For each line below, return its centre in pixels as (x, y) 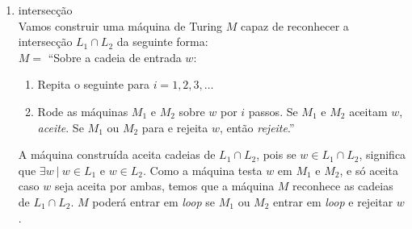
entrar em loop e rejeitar (333, 201)
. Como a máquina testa (203, 170)
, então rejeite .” (257, 127)
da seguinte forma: (162, 42)
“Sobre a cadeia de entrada (115, 57)
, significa (383, 154)
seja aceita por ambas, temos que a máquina (164, 186)
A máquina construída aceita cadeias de (117, 154)
